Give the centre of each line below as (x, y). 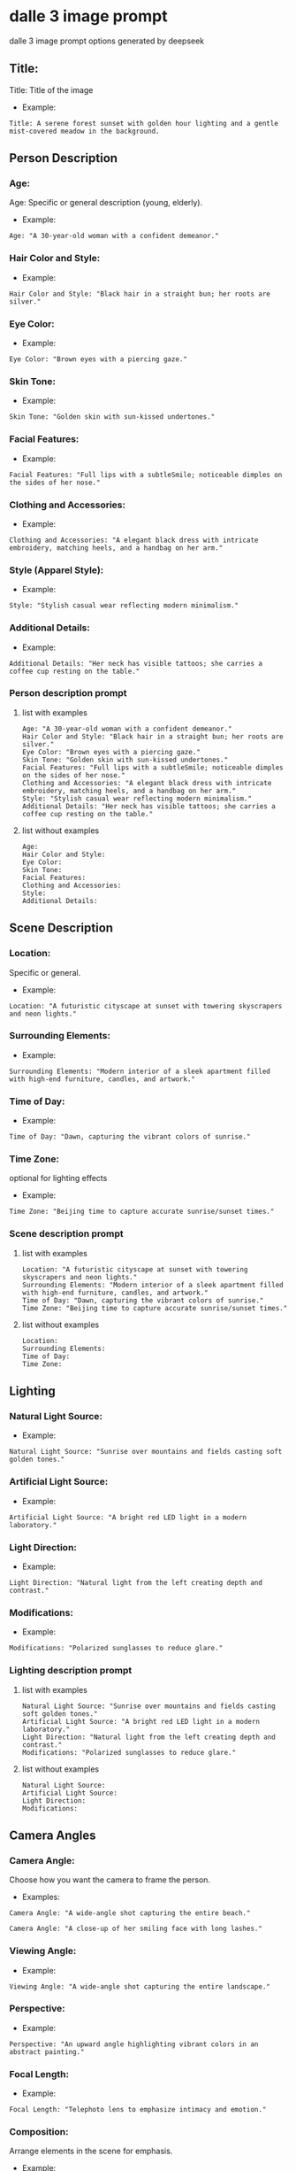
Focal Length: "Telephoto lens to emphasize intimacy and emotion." (138, 2110)
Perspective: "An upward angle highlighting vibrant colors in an (134, 2044)
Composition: (39, 2132)
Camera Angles (53, 1835)
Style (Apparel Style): (57, 570)
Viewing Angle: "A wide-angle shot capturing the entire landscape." (140, 1986)
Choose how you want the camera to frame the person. (110, 1880)
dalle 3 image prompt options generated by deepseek (107, 41)
